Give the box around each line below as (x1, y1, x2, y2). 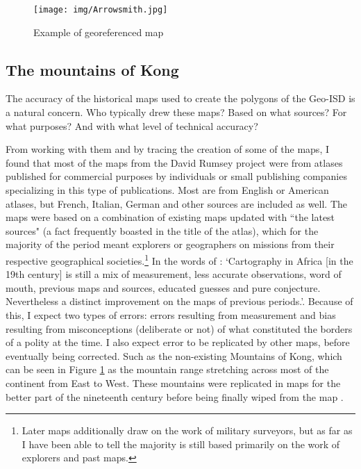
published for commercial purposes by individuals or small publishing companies (6, 169, 347, 183)
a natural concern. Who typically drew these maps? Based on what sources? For (6, 105, 347, 120)
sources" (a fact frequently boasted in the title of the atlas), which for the (6, 223, 319, 238)
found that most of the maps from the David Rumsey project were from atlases (6, 155, 343, 170)
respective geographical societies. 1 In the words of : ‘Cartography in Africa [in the (6, 251, 353, 268)
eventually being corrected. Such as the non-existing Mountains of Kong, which (6, 348, 342, 363)
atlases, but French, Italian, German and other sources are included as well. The (6, 196, 348, 211)
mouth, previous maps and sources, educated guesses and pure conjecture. (6, 280, 321, 295)
